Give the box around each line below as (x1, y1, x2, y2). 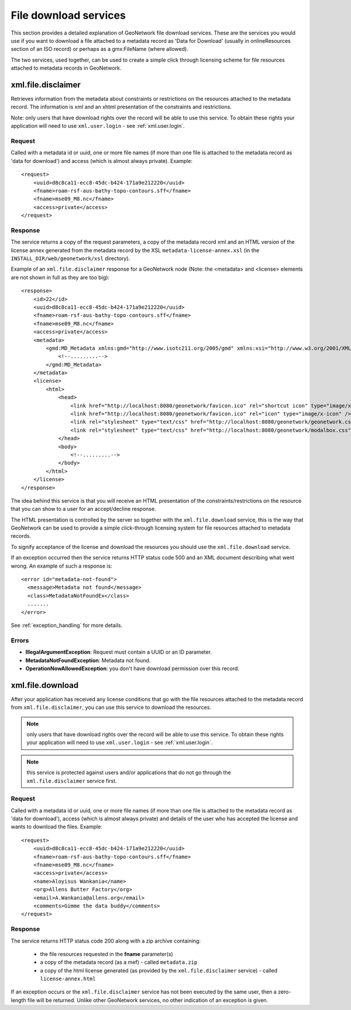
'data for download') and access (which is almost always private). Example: (11, 157, 193, 164)
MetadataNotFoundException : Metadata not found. (25, 657, 151, 664)
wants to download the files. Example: (11, 823, 102, 830)
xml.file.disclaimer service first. (26, 777, 117, 784)
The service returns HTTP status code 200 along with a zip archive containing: (11, 937, 201, 944)
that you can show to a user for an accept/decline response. (11, 506, 156, 513)
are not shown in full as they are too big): (11, 274, 110, 281)
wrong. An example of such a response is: (11, 562, 112, 569)
